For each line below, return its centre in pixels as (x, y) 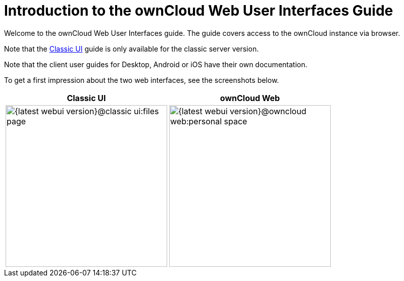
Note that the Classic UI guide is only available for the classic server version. (132, 49)
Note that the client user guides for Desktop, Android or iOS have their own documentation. (156, 64)
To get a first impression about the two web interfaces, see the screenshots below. (142, 80)
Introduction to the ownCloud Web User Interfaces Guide (199, 11)
